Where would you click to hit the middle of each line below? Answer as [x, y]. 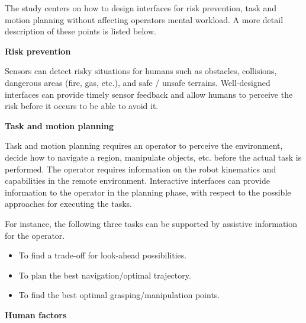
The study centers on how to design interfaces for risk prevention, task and [141, 8]
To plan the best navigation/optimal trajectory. [105, 275]
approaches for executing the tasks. [68, 204]
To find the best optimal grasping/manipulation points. [119, 295]
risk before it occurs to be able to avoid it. [82, 106]
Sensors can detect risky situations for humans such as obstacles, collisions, [141, 71]
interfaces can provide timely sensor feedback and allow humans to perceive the [149, 94]
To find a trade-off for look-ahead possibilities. [103, 255]
